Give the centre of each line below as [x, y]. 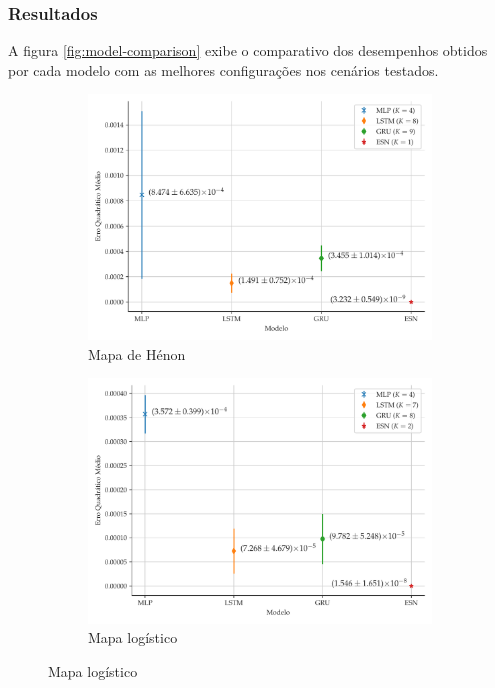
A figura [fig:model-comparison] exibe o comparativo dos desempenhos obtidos [248, 50]
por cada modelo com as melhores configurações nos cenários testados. [223, 69]
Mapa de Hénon [137, 353]
